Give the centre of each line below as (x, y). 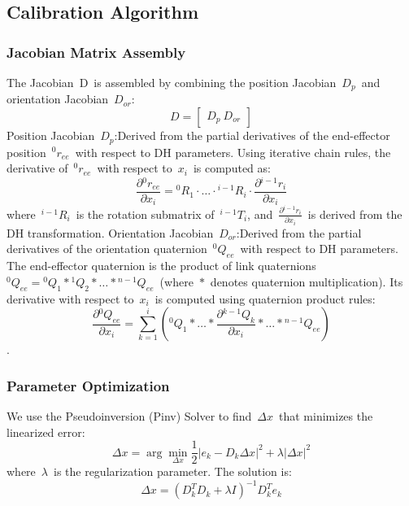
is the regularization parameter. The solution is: (172, 471)
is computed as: (232, 168)
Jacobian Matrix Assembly (96, 52)
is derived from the (355, 214)
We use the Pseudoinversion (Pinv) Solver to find (129, 415)
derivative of (37, 168)
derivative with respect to (70, 298)
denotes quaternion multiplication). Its (307, 281)
